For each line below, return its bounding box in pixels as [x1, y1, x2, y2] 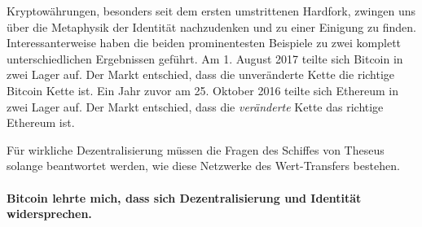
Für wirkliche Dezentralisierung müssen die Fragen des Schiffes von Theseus [7, 141, 385, 158]
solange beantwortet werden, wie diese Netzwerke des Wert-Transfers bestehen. [7, 157, 400, 174]
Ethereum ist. [7, 114, 75, 131]
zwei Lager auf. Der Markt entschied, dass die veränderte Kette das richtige [7, 98, 384, 115]
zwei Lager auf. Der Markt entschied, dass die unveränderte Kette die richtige [7, 66, 395, 83]
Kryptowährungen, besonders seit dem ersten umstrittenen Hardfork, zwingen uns [7, 2, 416, 19]
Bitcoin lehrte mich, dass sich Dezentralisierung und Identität [7, 189, 362, 206]
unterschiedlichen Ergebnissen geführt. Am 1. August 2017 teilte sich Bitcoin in [7, 50, 403, 67]
